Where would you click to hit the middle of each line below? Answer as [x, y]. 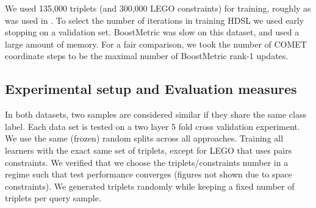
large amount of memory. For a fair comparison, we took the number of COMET [156, 44]
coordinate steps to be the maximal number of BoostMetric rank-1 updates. [147, 56]
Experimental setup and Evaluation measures [151, 89]
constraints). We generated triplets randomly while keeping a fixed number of [150, 186]
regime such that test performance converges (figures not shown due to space [149, 174]
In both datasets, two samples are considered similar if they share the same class [156, 114]
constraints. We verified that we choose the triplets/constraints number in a [147, 162]
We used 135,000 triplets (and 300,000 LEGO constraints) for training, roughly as [158, 8]
